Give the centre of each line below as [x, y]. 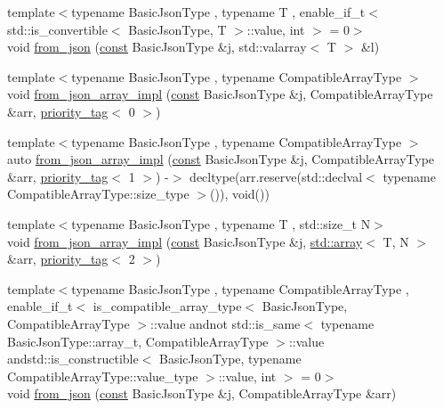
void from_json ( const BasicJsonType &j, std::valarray [157, 47]
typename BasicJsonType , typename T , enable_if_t [218, 12]
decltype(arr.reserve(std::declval [276, 176]
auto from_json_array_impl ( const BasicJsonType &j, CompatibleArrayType [221, 159]
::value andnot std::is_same [226, 323]
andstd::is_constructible [73, 359]
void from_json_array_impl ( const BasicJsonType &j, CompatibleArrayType [220, 94]
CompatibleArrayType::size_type [98, 194]
